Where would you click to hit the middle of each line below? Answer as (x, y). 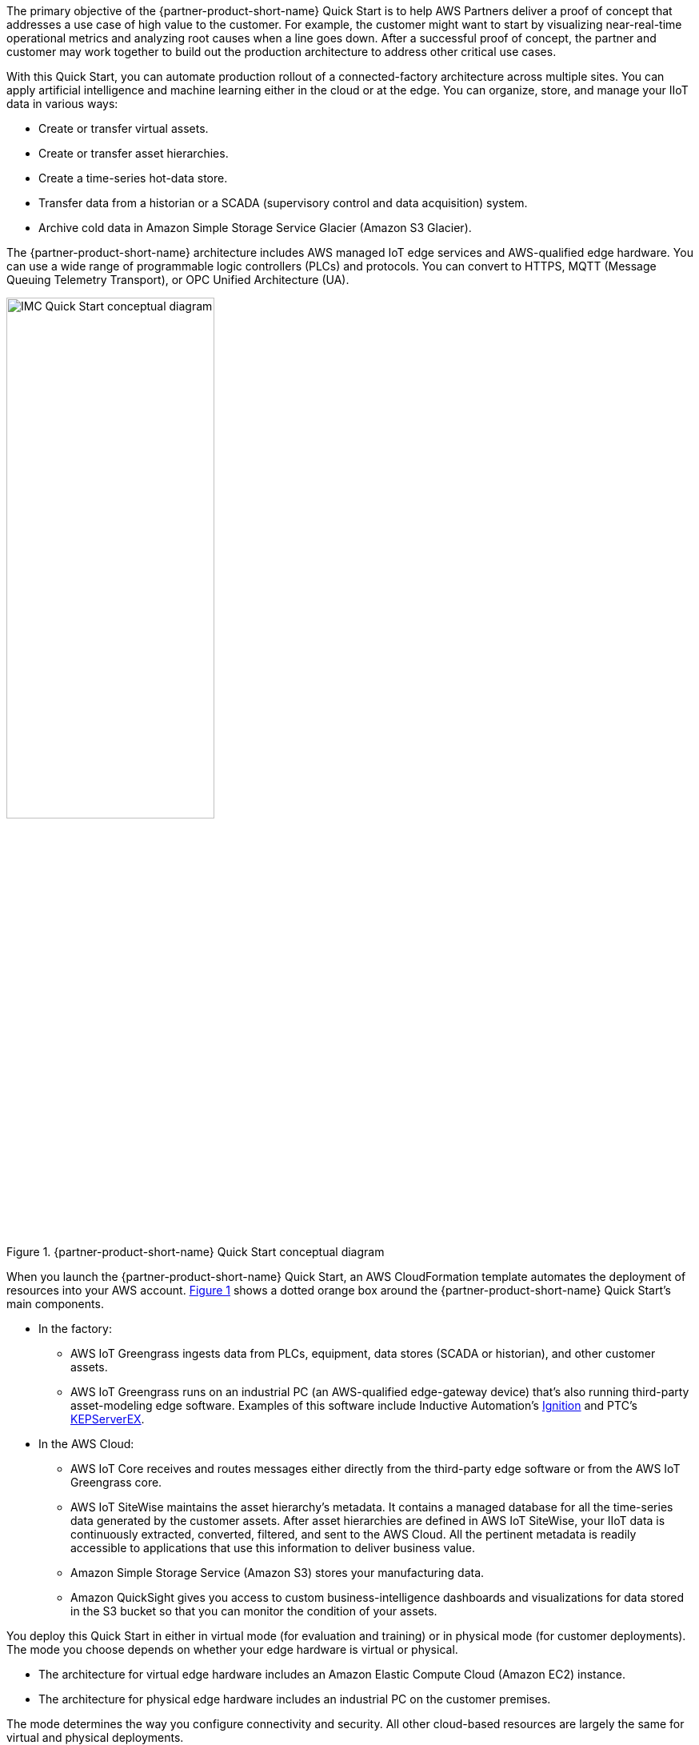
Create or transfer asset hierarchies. (134, 153)
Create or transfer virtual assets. (124, 128)
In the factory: (75, 1328)
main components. (55, 1303)
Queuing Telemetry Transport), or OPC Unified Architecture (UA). (178, 280)
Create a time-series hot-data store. (133, 178)
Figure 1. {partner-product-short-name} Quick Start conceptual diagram (196, 1251)
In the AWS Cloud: (86, 1443)
